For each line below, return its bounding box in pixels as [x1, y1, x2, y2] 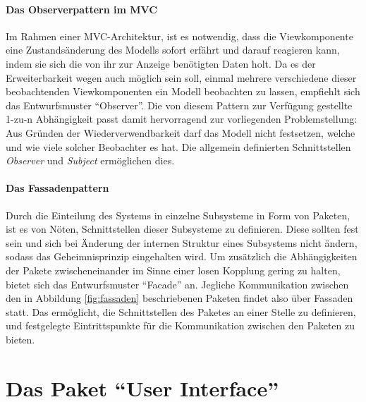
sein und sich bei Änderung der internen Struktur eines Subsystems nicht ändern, [6, 235, 358, 250]
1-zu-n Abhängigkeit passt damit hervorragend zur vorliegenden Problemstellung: [6, 111, 358, 126]
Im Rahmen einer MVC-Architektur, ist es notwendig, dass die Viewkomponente [6, 28, 353, 43]
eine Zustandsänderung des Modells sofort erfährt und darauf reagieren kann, [6, 42, 340, 57]
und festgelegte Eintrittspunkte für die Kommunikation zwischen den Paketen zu [6, 318, 355, 333]
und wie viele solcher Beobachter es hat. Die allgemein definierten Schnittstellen [6, 139, 351, 154]
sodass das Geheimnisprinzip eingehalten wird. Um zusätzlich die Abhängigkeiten [6, 249, 358, 264]
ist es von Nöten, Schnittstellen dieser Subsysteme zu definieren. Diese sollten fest [6, 221, 359, 236]
